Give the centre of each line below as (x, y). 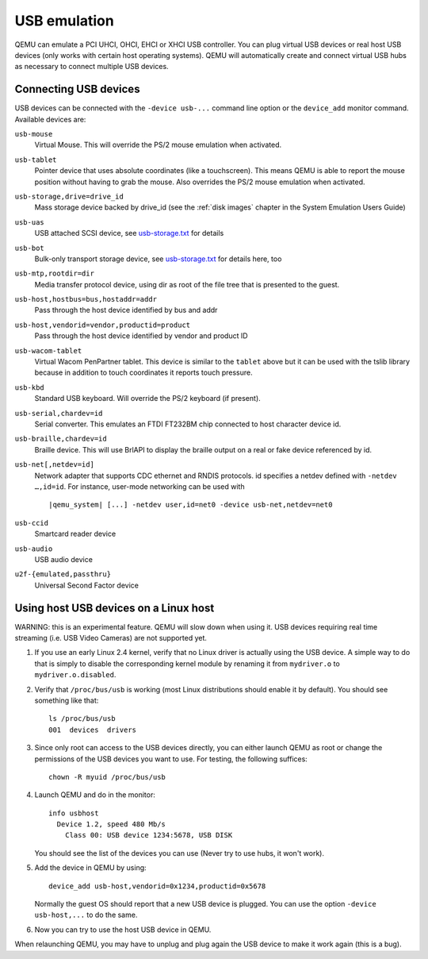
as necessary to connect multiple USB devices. (92, 67)
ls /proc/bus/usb (82, 719)
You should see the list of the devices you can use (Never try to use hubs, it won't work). (180, 853)
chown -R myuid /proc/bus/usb (107, 777)
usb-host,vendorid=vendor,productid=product (103, 325)
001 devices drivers (93, 730)
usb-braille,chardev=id (61, 439)
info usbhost (74, 813)
